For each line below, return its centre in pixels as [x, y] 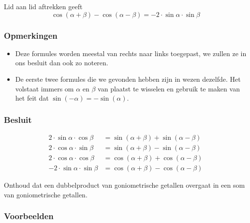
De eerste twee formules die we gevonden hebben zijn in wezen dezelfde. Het [128, 79]
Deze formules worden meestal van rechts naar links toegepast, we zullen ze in [131, 53]
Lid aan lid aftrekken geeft [43, 6]
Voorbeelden [29, 216]
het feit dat [32, 98]
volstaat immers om [44, 88]
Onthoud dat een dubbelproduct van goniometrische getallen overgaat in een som [125, 185]
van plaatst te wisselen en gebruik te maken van [169, 88]
